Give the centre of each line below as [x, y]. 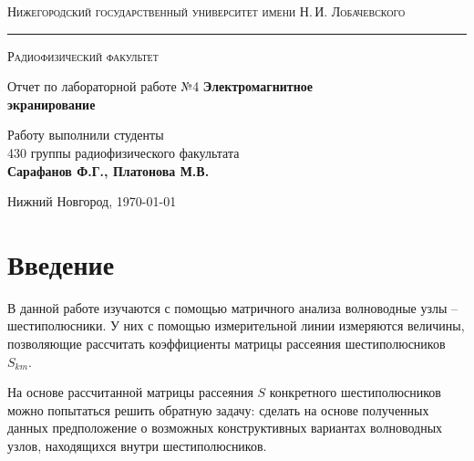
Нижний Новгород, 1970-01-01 [92, 201]
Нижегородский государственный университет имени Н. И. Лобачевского [206, 11]
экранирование [52, 104]
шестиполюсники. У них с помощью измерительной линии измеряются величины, [236, 325]
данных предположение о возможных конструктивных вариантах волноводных [225, 428]
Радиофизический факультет [83, 55]
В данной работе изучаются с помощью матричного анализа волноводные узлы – [233, 307]
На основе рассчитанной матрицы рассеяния [130, 392]
